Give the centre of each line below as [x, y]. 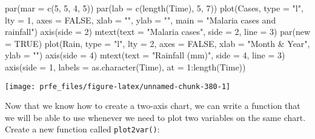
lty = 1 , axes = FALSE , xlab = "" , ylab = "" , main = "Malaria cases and [141, 20]
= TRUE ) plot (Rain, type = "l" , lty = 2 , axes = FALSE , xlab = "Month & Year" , [157, 43]
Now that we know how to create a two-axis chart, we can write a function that [153, 106]
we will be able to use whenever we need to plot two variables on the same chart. [155, 117]
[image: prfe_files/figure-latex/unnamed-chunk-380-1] [118, 86]
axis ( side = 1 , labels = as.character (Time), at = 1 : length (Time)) [125, 66]
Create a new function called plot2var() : [82, 129]
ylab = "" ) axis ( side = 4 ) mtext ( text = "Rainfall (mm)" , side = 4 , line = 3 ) [145, 55]
